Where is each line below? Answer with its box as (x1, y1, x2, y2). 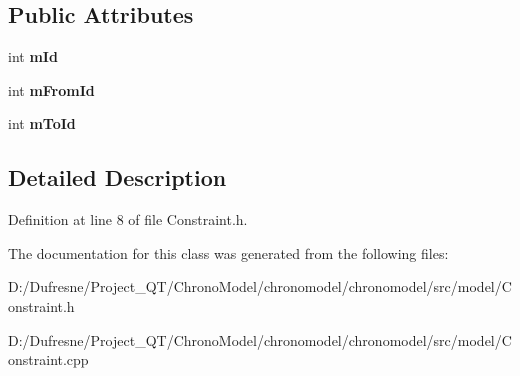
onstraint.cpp (8, 349, 89, 370)
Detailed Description (8, 162, 227, 193)
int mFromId (8, 79, 95, 100)
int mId (8, 46, 58, 67)
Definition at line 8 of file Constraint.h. (8, 209, 248, 230)
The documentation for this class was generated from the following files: (8, 242, 449, 263)
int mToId (8, 113, 76, 134)
